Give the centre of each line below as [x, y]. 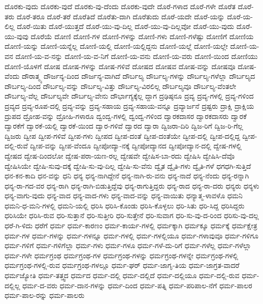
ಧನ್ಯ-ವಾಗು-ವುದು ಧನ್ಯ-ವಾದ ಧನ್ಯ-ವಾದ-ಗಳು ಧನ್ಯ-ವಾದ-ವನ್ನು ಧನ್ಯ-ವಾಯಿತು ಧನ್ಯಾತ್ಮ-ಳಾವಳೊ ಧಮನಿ [124, 195]
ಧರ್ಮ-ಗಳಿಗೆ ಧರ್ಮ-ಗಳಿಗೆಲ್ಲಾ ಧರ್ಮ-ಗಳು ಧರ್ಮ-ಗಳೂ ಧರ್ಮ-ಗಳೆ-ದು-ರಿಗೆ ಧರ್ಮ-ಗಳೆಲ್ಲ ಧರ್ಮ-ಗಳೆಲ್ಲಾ [128, 245]
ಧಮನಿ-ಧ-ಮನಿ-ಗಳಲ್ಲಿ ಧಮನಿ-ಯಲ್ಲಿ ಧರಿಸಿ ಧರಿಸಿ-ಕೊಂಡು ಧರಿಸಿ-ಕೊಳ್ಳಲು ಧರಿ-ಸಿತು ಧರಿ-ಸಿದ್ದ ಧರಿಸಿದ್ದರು [125, 205]
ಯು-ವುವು [17, 36]
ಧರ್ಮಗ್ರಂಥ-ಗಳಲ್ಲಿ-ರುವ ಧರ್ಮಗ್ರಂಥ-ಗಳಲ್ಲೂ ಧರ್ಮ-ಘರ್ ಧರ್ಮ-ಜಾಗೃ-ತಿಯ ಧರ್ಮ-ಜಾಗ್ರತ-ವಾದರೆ [122, 265]
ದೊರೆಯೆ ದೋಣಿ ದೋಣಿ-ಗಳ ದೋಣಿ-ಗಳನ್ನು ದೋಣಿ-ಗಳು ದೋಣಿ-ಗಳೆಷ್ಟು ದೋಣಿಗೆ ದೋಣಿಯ [142, 36]
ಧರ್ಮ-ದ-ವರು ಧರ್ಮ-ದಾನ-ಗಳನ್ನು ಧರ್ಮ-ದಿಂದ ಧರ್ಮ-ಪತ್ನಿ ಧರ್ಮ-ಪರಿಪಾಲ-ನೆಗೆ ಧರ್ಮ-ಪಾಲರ [137, 285]
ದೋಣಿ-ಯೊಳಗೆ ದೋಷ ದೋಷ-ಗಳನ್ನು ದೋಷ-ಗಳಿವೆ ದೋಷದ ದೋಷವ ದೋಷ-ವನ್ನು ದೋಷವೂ [120, 66]
